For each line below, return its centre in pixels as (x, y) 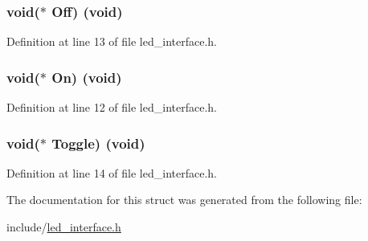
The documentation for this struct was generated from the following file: (184, 200)
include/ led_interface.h (64, 227)
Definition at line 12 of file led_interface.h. (112, 107)
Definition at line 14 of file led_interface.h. (112, 172)
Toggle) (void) (98, 143)
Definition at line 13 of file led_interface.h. (112, 41)
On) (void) (87, 77)
